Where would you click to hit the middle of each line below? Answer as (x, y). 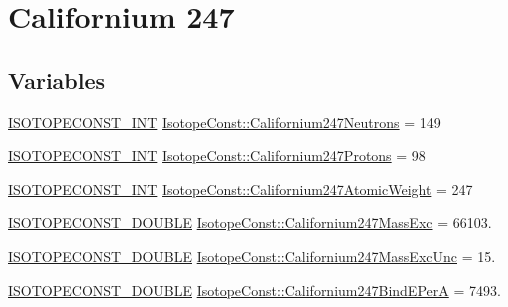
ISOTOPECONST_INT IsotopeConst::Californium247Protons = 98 (217, 155)
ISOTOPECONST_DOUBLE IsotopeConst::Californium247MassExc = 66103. (250, 222)
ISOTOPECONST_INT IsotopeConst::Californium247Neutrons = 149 (224, 121)
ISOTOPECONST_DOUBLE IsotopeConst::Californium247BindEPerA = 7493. (254, 289)
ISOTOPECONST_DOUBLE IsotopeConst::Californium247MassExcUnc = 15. (252, 255)
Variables (57, 79)
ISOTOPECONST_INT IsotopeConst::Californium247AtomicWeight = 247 (240, 188)
